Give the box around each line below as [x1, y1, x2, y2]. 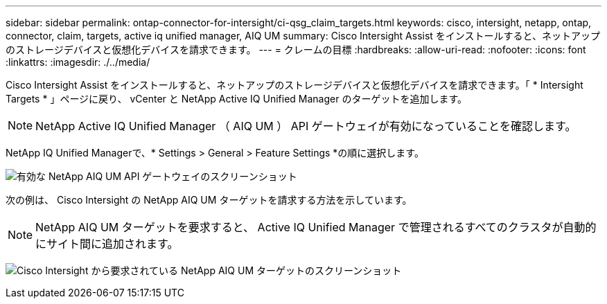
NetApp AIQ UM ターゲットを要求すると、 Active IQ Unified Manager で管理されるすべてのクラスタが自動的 [35, 220, 597, 234]
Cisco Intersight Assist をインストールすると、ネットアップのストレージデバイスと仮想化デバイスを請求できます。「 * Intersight [6, 79, 583, 91]
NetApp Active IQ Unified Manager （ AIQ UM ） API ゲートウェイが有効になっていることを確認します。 [35, 119, 577, 133]
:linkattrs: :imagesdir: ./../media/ [6, 56, 150, 68]
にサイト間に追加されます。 [35, 237, 179, 251]
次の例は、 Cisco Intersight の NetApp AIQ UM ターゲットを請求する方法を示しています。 [6, 194, 412, 206]
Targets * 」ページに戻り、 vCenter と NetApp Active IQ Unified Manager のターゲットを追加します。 [6, 93, 468, 105]
